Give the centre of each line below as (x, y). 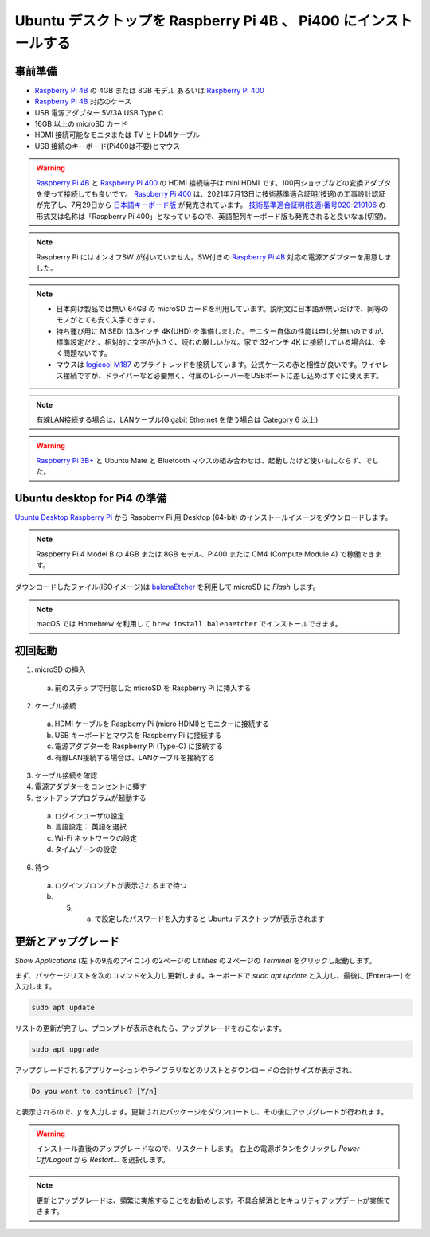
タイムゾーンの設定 (86, 849)
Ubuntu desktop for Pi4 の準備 (91, 498)
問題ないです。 (87, 353)
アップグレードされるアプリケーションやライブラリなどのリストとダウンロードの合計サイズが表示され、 (186, 1070)
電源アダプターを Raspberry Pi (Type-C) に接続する (139, 746)
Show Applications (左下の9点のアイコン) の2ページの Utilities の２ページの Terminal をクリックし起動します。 (195, 961)
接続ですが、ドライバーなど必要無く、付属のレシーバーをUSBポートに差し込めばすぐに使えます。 (223, 376)
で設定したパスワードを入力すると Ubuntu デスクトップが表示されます (210, 919)
